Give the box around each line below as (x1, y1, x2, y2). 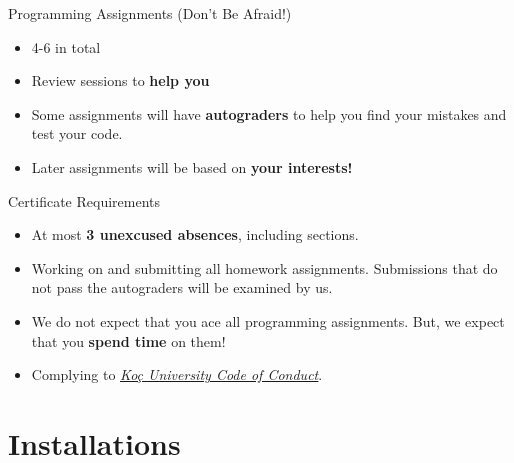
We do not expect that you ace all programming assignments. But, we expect (31, 310, 505, 331)
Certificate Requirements (8, 190, 160, 211)
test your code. (31, 123, 123, 144)
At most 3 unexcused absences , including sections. (31, 224, 359, 245)
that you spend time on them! (31, 330, 226, 351)
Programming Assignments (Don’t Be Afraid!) (8, 3, 292, 23)
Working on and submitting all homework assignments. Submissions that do (31, 257, 498, 278)
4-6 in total (31, 36, 101, 57)
